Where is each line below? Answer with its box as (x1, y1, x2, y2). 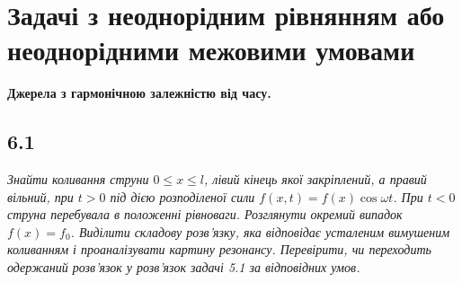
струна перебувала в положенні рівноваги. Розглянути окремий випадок (7, 205, 403, 224)
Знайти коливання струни (7, 170, 149, 189)
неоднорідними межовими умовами (7, 31, 415, 68)
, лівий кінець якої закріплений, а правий (204, 170, 427, 189)
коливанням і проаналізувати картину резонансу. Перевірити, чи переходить (7, 240, 431, 259)
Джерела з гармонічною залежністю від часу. (7, 84, 271, 102)
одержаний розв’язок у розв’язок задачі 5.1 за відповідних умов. (7, 258, 360, 277)
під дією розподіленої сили (110, 187, 255, 206)
